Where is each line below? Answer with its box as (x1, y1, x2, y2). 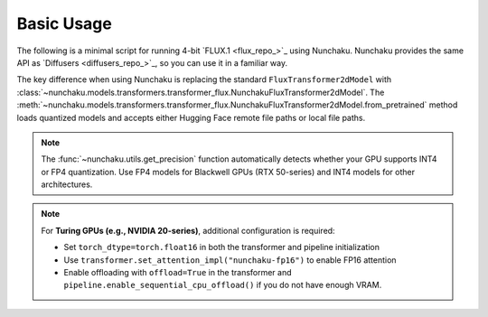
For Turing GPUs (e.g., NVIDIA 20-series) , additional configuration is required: (41, 225, 335, 236)
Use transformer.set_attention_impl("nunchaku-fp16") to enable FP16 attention (63, 254, 397, 266)
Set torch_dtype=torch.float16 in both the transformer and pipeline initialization (63, 242, 380, 253)
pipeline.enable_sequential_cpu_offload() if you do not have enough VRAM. (63, 280, 382, 291)
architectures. (41, 179, 93, 190)
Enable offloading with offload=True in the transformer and (63, 267, 293, 278)
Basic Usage (16, 14, 112, 33)
